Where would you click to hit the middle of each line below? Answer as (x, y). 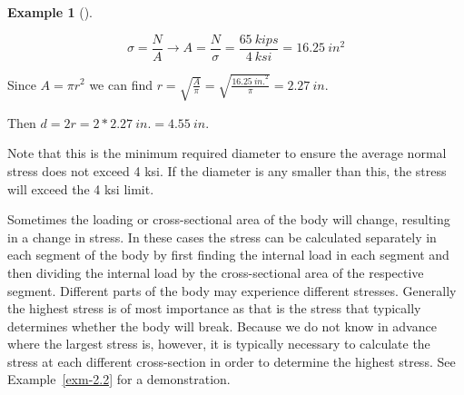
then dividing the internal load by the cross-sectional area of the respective (216, 272)
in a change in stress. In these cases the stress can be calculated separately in (222, 237)
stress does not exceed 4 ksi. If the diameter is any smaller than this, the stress (227, 170)
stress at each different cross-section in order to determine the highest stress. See (232, 361)
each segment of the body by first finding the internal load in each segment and (228, 255)
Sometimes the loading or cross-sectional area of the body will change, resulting (229, 219)
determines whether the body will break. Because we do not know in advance (222, 326)
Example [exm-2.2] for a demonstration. (119, 379)
